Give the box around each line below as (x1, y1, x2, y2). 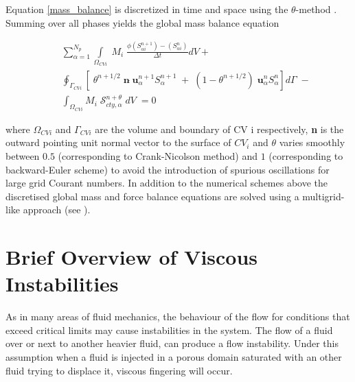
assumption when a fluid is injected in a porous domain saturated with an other (5, 350, 342, 364)
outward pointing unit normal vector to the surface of (5, 135, 231, 150)
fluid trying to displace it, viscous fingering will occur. (5, 363, 233, 377)
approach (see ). (23, 202, 91, 217)
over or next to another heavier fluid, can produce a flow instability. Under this (5, 336, 339, 350)
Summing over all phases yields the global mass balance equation (5, 15, 279, 29)
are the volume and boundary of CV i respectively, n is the (95, 121, 344, 136)
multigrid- (302, 189, 345, 203)
